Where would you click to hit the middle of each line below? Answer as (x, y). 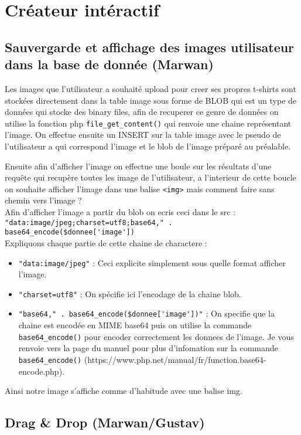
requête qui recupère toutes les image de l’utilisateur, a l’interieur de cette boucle (150, 177)
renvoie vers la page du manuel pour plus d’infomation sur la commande (148, 348)
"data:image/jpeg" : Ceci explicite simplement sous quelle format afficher (152, 262)
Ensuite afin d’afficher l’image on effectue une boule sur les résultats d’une (138, 166)
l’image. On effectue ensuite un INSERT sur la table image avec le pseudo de (143, 135)
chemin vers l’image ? (43, 200)
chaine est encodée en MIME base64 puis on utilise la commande (135, 325)
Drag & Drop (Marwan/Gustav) (105, 422)
